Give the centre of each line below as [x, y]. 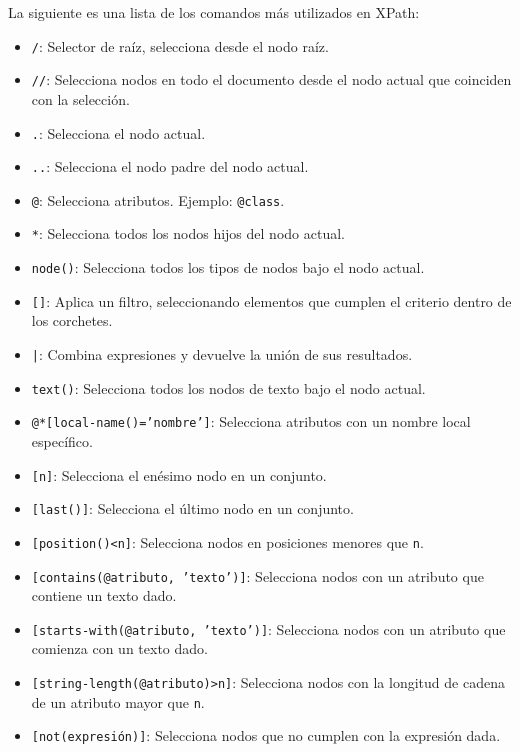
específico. [62, 441]
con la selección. [80, 98]
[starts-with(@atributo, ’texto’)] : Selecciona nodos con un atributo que [268, 628]
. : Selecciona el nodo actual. [118, 132]
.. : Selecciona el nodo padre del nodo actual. [170, 166]
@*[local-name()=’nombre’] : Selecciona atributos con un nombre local [251, 421]
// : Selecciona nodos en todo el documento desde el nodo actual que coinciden [271, 79]
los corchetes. [72, 320]
